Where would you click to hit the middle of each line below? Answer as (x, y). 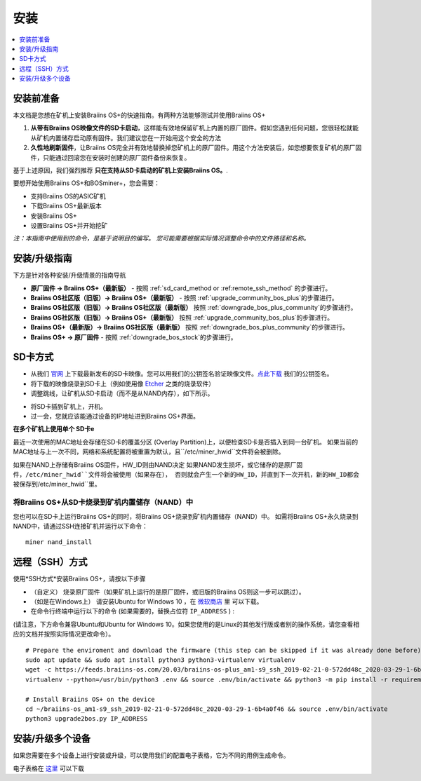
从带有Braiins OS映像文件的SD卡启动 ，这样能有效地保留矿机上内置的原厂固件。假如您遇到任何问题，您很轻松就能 (195, 128)
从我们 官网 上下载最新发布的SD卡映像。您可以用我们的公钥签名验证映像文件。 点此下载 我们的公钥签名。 (182, 374)
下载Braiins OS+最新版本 (66, 206)
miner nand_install (59, 542)
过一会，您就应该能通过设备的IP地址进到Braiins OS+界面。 (115, 416)
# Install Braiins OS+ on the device (91, 699)
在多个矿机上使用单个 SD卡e (54, 429)
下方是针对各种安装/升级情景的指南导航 (69, 275)
